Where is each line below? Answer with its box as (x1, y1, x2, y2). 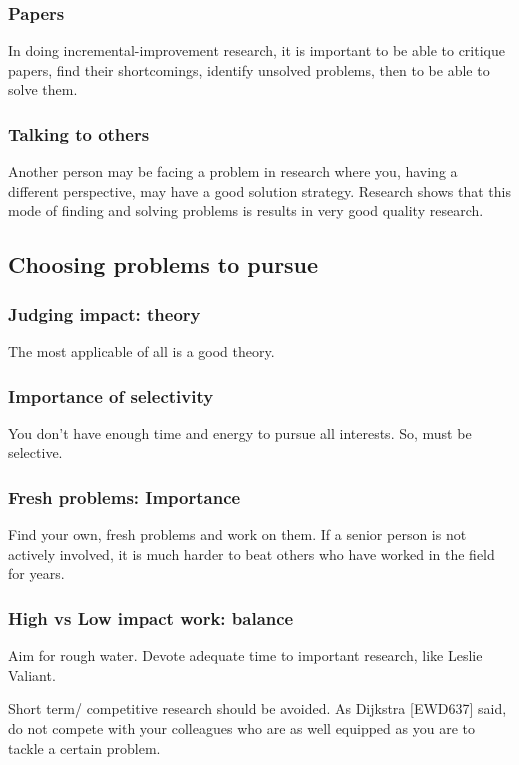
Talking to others (8, 121, 150, 146)
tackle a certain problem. (8, 737, 161, 758)
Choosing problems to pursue (8, 249, 319, 280)
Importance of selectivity (8, 383, 214, 408)
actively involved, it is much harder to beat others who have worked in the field (8, 543, 495, 564)
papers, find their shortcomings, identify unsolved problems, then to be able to (8, 59, 490, 80)
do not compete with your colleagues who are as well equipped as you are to (8, 718, 475, 738)
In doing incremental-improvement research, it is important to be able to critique (8, 40, 505, 61)
